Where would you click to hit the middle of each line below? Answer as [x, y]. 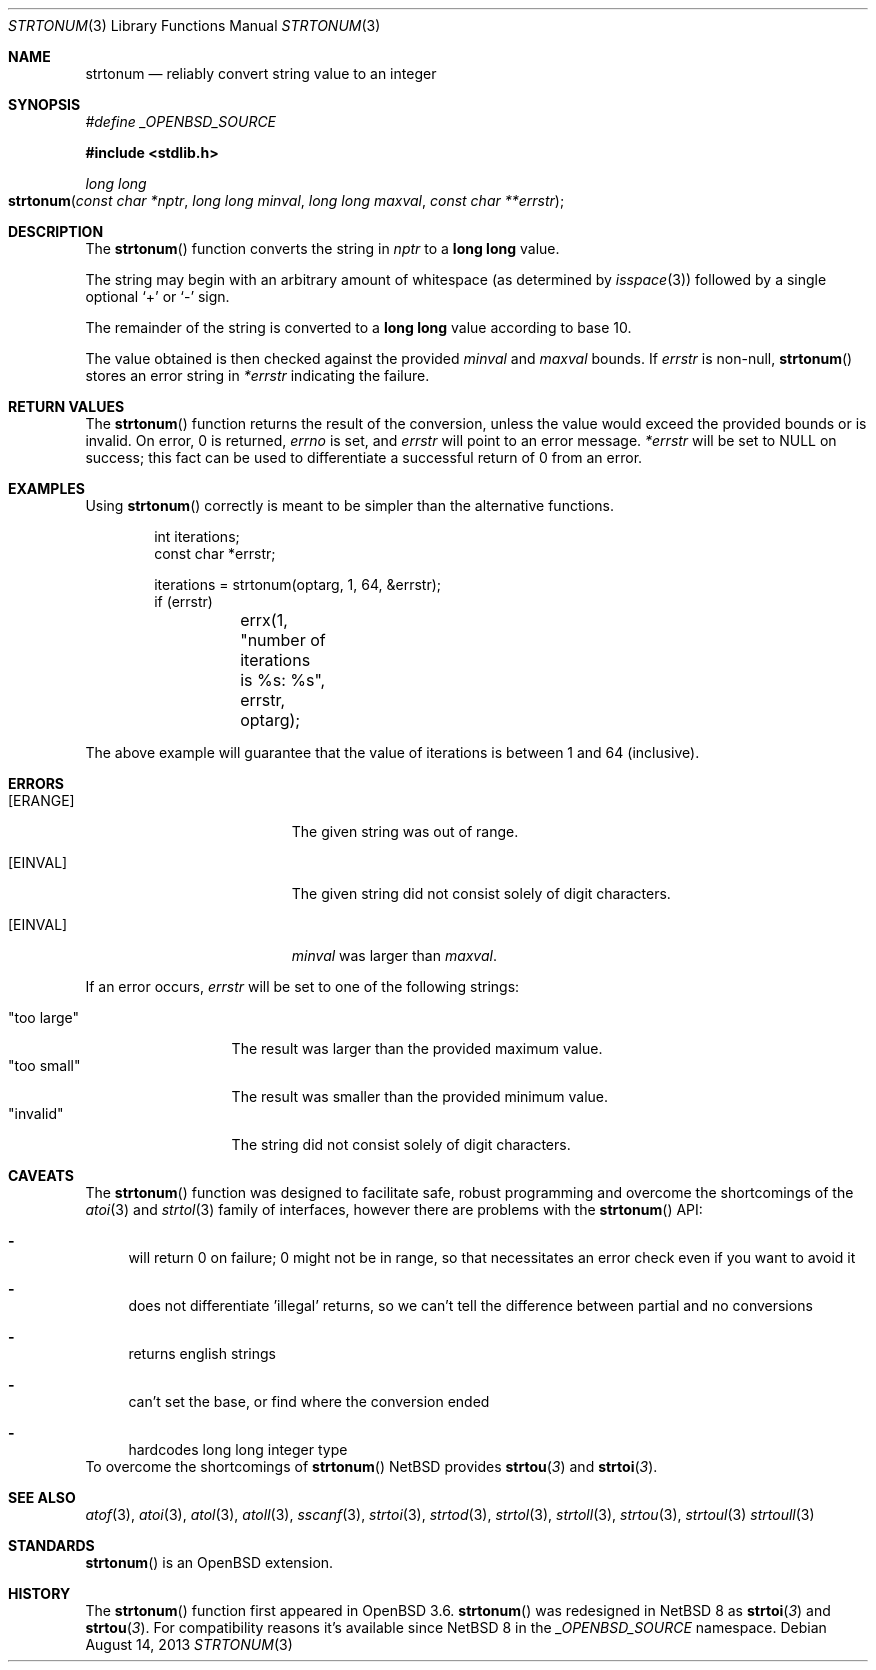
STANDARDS [51, 1545]
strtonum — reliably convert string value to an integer [261, 73]
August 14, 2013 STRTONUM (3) [189, 1644]
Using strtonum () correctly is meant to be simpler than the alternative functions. [349, 505]
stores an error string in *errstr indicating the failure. [257, 375]
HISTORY [39, 1593]
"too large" [44, 1017]
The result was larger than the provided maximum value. [417, 1048]
